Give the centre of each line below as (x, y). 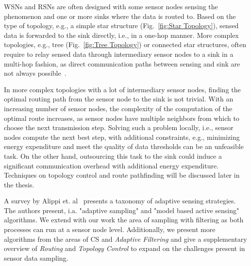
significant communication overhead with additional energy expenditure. (111, 165)
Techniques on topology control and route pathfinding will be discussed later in (122, 175)
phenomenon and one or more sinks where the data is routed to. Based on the (120, 16)
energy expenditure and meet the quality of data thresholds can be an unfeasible (124, 146)
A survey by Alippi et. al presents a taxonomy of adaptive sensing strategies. (120, 201)
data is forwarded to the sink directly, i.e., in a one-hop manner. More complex (121, 35)
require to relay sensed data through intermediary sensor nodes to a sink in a (119, 54)
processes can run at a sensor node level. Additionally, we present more (110, 229)
